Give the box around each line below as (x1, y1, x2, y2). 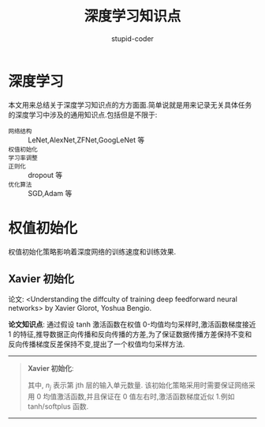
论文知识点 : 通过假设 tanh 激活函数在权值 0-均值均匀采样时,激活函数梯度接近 (8, 319, 256, 329)
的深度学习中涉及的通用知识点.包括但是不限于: (8, 110, 158, 119)
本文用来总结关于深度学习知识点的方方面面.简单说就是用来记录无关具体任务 (8, 100, 252, 109)
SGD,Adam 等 (28, 188, 73, 198)
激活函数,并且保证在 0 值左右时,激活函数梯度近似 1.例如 (56, 392, 235, 402)
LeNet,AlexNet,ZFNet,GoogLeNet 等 (28, 135, 145, 145)
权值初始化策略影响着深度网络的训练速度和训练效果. (8, 247, 177, 256)
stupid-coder (111, 33, 154, 43)
